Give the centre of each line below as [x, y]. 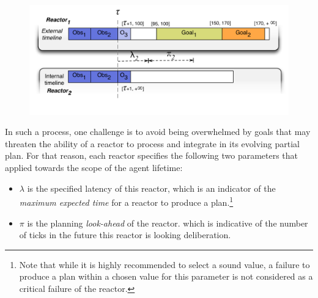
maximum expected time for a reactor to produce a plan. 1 [126, 201]
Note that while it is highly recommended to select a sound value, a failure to [165, 264]
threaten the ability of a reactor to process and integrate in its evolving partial [152, 143]
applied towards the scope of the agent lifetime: [94, 168]
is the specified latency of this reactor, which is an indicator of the [151, 188]
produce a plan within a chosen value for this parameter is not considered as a [166, 276]
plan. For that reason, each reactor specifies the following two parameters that [152, 155]
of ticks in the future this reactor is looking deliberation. [125, 235]
